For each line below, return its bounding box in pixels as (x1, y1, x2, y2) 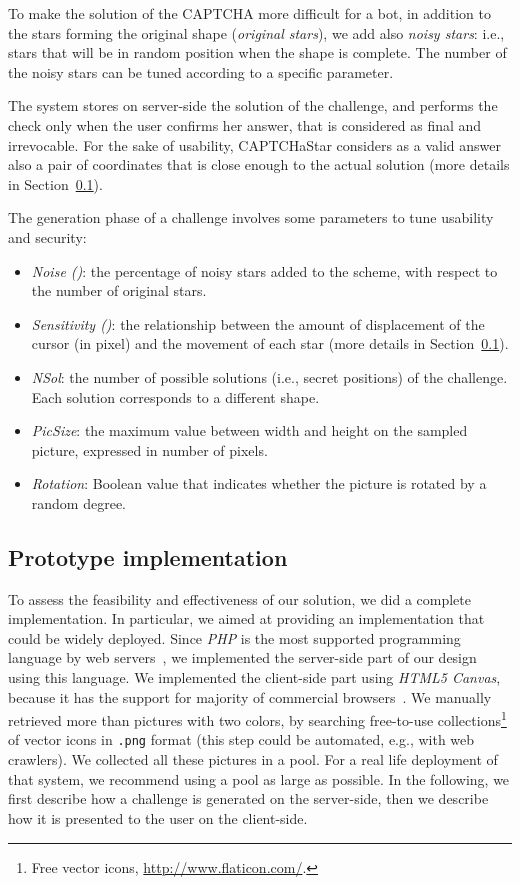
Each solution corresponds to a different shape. (31, 386, 320, 407)
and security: (8, 226, 87, 247)
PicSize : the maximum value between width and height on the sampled (31, 420, 468, 441)
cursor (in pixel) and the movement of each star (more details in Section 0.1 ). (31, 333, 509, 354)
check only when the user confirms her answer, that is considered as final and (8, 114, 482, 135)
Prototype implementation (8, 541, 288, 572)
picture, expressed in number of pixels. (31, 439, 268, 460)
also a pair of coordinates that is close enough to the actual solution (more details (8, 154, 510, 175)
